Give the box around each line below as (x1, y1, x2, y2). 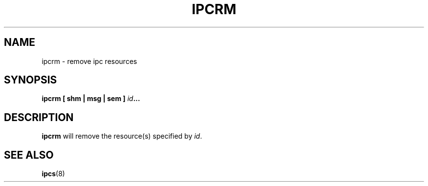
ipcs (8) (42, 169, 65, 178)
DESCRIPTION (4, 111, 74, 124)
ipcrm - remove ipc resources (42, 57, 137, 65)
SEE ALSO (4, 148, 54, 161)
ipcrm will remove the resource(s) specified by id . (42, 132, 202, 141)
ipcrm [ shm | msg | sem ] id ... (42, 94, 140, 103)
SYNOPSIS (4, 74, 57, 86)
